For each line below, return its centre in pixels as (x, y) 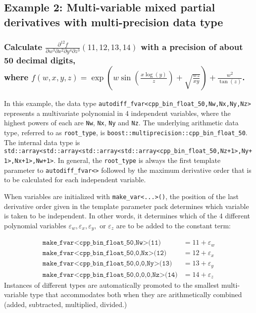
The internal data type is (42, 142)
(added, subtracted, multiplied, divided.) (66, 304)
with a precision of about (192, 46)
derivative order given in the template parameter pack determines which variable (127, 206)
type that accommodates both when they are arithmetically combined (136, 294)
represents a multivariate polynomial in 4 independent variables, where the (117, 113)
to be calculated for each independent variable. (75, 180)
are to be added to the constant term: (173, 225)
